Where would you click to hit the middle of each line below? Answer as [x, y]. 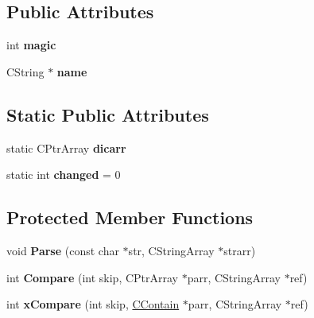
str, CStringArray [171, 250]
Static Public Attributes [108, 114]
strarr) [240, 250]
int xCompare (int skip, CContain [93, 304]
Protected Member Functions [130, 217]
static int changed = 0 [64, 175]
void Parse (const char [63, 250]
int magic [31, 45]
